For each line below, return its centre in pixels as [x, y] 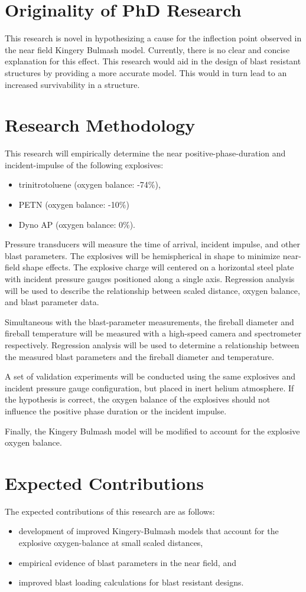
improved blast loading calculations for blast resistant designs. [131, 582]
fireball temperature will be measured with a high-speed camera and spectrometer [153, 333]
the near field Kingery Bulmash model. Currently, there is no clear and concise [147, 49]
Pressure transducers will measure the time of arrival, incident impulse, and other [152, 244]
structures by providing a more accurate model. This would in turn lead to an [146, 72]
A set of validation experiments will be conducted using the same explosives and [150, 376]
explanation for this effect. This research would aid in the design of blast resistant [153, 61]
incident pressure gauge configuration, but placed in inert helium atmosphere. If [149, 387]
